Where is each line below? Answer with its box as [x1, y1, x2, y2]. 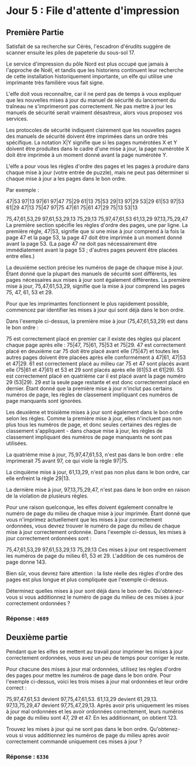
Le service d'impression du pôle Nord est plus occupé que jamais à [6, 60, 169, 67]
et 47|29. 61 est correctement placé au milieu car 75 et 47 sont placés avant [6, 360, 190, 367]
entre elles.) [6, 253, 35, 260]
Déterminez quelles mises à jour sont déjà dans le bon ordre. [6, 588, 153, 594]
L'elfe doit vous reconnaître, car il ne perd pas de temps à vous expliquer [6, 91, 182, 97]
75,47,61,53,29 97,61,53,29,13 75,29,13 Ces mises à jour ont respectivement [6, 546, 187, 553]
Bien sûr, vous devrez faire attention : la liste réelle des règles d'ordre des [6, 570, 183, 577]
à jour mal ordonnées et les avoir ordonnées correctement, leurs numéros [6, 708, 184, 715]
